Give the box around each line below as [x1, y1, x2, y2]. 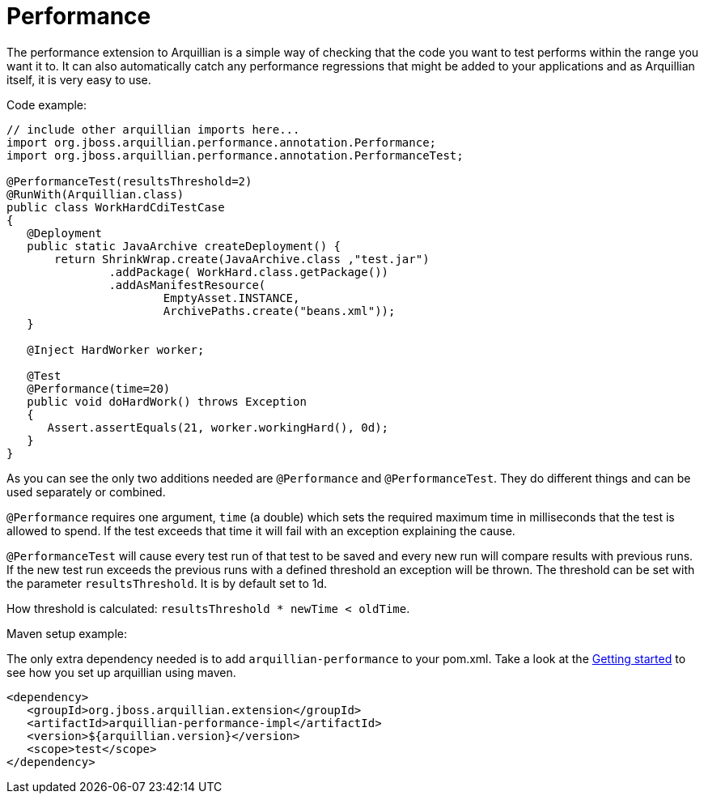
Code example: [6, 97, 87, 112]
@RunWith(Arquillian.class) [6, 187, 184, 201]
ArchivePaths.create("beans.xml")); [163, 304, 396, 317]
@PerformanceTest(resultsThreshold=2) [6, 174, 252, 188]
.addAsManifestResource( [108, 278, 266, 291]
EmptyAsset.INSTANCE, [163, 291, 300, 304]
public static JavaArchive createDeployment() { [27, 239, 341, 253]
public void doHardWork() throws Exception [27, 394, 307, 408]
